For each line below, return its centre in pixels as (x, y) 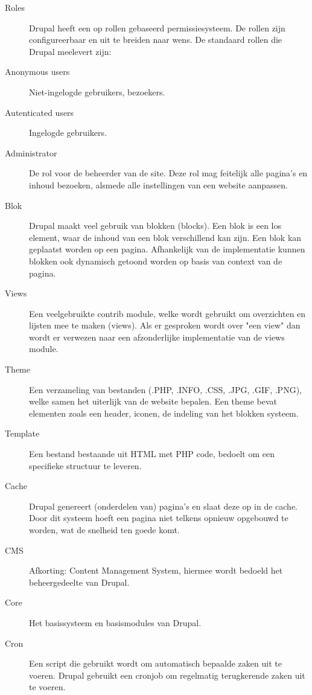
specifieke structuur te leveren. (85, 465)
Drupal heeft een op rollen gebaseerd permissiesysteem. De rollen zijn (157, 27)
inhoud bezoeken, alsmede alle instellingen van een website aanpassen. (158, 184)
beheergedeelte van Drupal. (79, 582)
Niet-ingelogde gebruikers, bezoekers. (97, 91)
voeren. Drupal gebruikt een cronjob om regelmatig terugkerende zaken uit (167, 675)
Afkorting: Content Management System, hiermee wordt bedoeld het (156, 570)
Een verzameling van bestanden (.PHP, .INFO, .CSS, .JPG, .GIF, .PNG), (165, 389)
